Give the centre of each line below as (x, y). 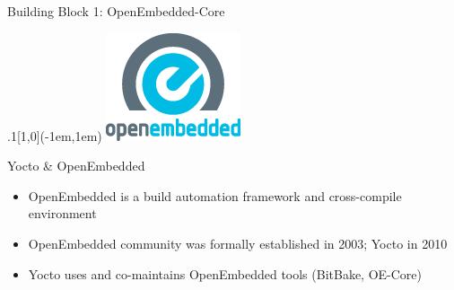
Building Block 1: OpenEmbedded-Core (116, 11)
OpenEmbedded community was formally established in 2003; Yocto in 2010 (238, 243)
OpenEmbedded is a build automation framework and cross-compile (215, 195)
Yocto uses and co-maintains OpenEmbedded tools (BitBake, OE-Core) (225, 273)
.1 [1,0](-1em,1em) (55, 135)
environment (62, 213)
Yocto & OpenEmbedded (76, 166)
